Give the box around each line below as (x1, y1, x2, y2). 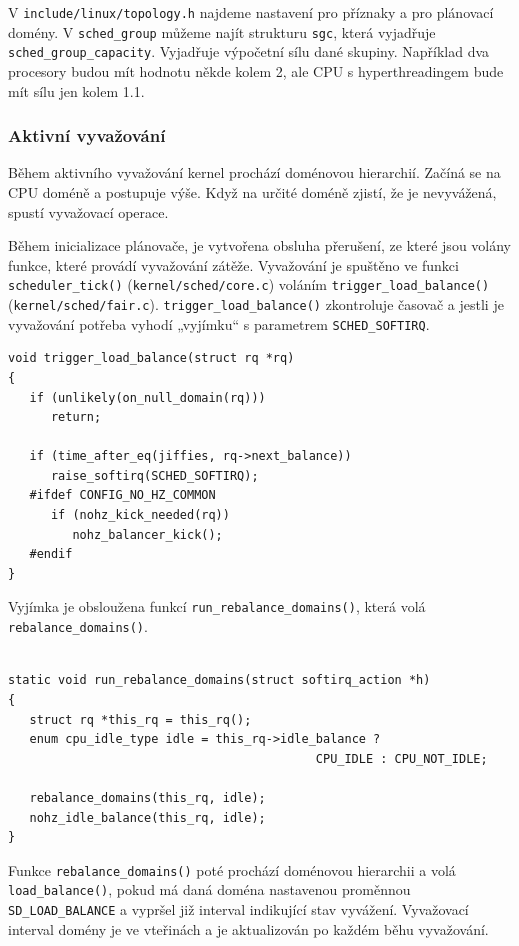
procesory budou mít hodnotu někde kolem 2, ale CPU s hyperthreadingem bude (8, 60, 504, 81)
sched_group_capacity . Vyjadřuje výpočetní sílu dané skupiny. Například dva (8, 41, 490, 62)
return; (50, 410, 102, 425)
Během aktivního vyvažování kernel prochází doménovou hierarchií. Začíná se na (8, 162, 501, 183)
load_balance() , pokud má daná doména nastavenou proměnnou (8, 879, 411, 900)
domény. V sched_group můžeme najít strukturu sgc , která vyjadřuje (8, 21, 436, 42)
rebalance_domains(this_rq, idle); (29, 790, 266, 805)
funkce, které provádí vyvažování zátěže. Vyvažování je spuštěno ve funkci (8, 254, 459, 275)
